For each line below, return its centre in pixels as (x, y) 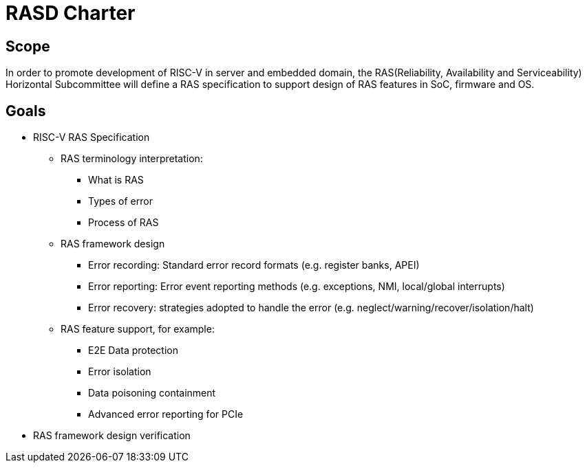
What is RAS (116, 180)
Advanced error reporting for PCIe (166, 414)
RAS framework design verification (112, 436)
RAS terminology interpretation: (132, 159)
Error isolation (120, 372)
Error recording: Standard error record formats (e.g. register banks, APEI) (254, 265)
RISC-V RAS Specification (92, 137)
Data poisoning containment (152, 393)
